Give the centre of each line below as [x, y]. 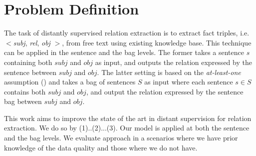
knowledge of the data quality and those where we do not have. [101, 147]
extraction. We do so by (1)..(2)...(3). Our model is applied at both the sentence [127, 128]
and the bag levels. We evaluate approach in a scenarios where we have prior [121, 138]
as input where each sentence [189, 82]
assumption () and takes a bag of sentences [70, 82]
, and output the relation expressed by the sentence [165, 91]
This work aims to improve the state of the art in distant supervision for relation [128, 118]
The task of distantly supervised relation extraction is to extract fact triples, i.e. [127, 33]
